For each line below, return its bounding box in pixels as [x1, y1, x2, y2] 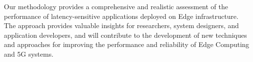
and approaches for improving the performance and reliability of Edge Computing [4, 39, 250, 49]
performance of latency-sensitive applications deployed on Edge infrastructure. [4, 11, 239, 21]
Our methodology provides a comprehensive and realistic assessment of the [4, 1, 228, 11]
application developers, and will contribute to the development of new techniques [4, 30, 247, 40]
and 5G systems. [4, 48, 54, 59]
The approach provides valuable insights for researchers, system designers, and [4, 20, 239, 31]
